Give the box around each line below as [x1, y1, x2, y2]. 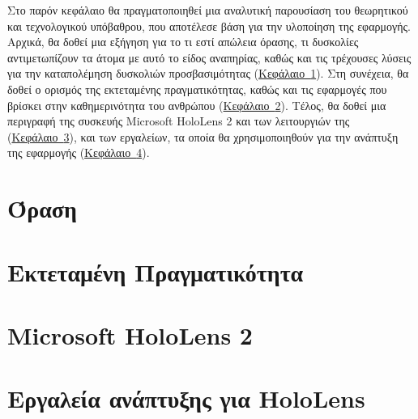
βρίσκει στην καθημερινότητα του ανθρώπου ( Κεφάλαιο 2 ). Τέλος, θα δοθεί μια [7, 96, 386, 113]
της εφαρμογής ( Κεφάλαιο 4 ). [7, 144, 150, 161]
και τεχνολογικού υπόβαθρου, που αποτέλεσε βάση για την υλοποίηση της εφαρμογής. [7, 17, 411, 34]
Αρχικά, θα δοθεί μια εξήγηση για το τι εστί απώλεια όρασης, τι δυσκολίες [7, 33, 359, 50]
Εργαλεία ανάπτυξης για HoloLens [7, 382, 365, 415]
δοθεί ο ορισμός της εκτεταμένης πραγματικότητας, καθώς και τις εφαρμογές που [7, 80, 387, 97]
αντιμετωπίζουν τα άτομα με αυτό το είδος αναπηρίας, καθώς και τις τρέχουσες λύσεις [7, 49, 412, 66]
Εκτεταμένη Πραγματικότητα [7, 255, 304, 288]
